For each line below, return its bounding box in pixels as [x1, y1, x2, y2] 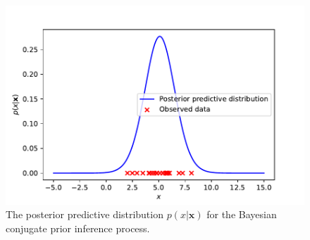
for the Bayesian [206, 207, 277, 222]
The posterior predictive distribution [6, 207, 163, 222]
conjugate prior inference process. [6, 220, 150, 235]
